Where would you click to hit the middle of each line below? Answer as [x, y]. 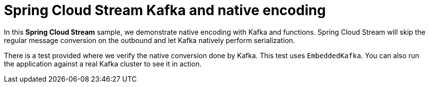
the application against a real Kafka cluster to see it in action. [103, 64]
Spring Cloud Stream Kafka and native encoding [165, 10]
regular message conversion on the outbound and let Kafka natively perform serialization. [150, 40]
